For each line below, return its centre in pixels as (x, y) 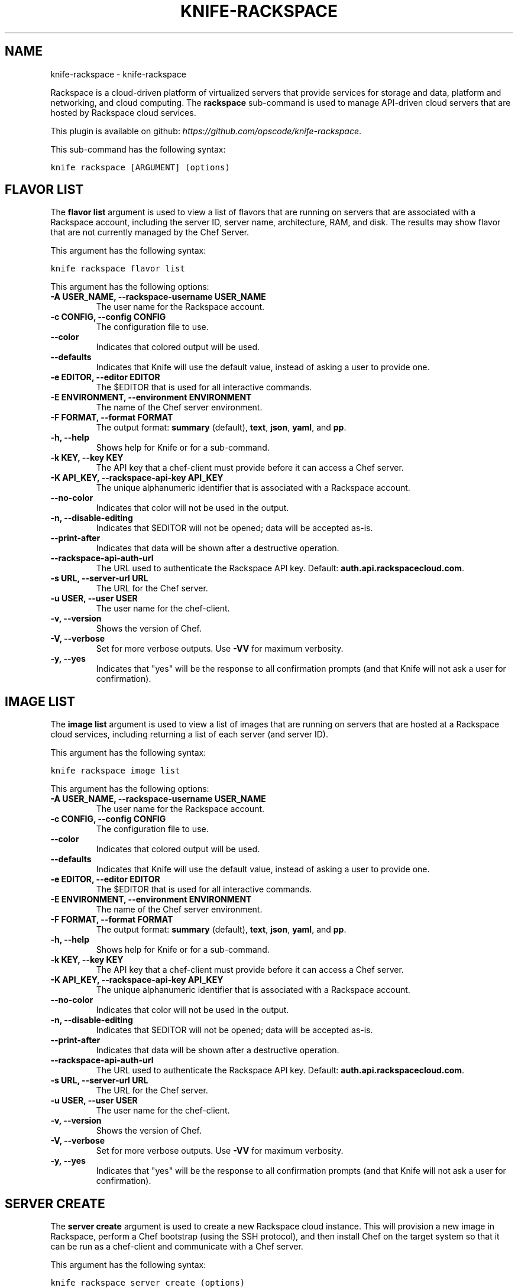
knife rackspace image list (115, 771)
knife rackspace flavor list (118, 269)
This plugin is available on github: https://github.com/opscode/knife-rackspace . (206, 131)
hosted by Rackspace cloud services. (123, 112)
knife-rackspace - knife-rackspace (119, 74)
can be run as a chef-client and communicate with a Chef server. (177, 1247)
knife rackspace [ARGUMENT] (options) (140, 167)
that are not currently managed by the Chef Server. (150, 232)
